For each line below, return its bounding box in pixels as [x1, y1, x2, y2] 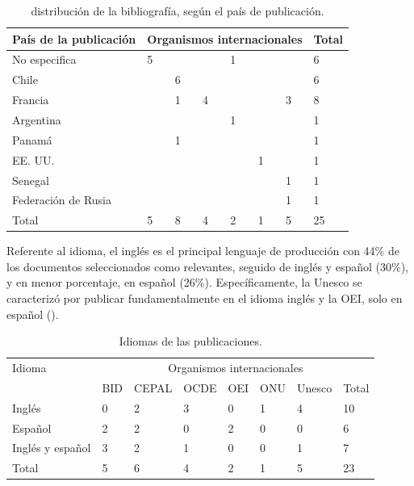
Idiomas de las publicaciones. [119, 333, 262, 350]
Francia [12, 91, 49, 108]
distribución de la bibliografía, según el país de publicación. [31, 2, 324, 19]
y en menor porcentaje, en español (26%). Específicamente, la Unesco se [6, 274, 362, 291]
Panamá [12, 131, 52, 148]
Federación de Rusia [12, 191, 112, 208]
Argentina [12, 111, 61, 128]
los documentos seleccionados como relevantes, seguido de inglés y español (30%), [6, 258, 408, 274]
